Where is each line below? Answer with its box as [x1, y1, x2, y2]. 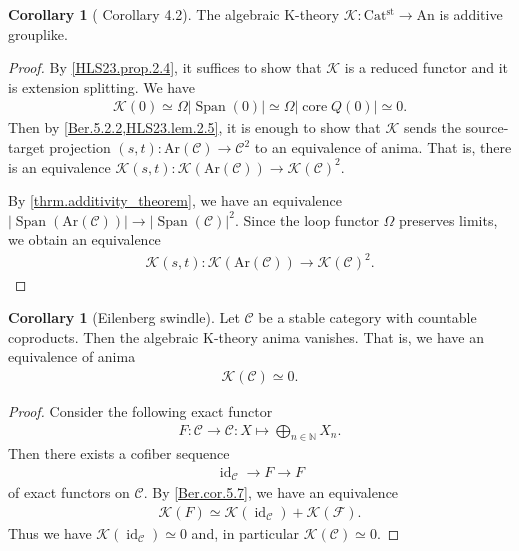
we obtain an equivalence [8, 229, 161, 250]
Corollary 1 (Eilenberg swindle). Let [8, 307, 240, 328]
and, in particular [191, 523, 300, 544]
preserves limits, [399, 209, 498, 230]
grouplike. [8, 23, 68, 44]
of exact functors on [8, 482, 130, 503]
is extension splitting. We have [8, 76, 195, 97]
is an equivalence [8, 156, 111, 177]
